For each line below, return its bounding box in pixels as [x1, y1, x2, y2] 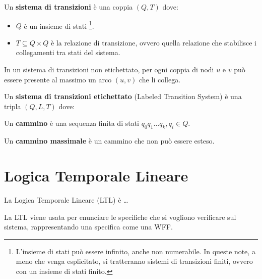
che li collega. [139, 74, 181, 84]
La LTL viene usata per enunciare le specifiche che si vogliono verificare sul [4, 211, 236, 222]
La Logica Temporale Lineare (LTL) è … [4, 194, 128, 205]
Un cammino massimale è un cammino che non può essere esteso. [4, 135, 215, 146]
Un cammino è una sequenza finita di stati [4, 118, 139, 128]
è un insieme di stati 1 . [24, 19, 94, 31]
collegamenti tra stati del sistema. [16, 47, 120, 58]
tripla [4, 101, 21, 111]
